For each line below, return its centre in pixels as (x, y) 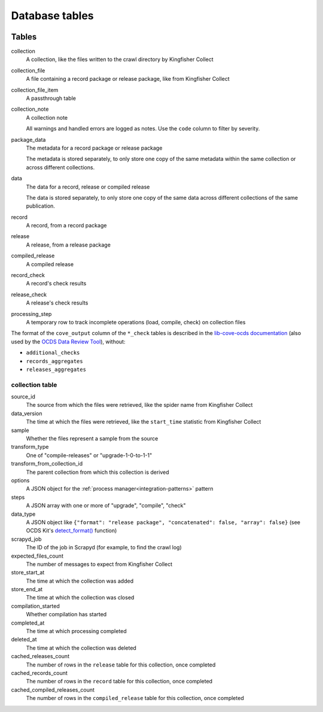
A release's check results (57, 303)
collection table (34, 385)
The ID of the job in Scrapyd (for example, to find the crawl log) (104, 547)
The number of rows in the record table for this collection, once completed (119, 681)
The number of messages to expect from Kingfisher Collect (99, 564)
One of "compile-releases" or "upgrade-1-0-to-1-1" (89, 455)
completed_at (28, 623)
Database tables (52, 16)
